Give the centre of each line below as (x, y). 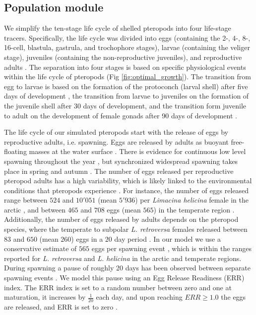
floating (15, 151)
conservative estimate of (40, 248)
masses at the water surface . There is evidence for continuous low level (137, 151)
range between (26, 200)
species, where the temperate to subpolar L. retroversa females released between (126, 229)
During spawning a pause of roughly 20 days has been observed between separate (128, 268)
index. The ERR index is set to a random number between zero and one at (118, 287)
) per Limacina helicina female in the (192, 200)
